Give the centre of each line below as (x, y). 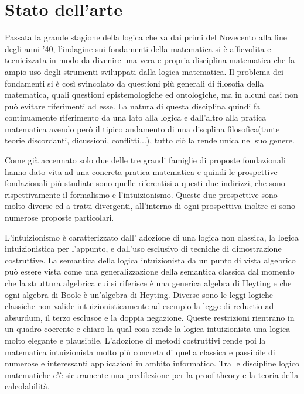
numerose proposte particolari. (59, 217)
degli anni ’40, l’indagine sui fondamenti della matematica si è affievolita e (138, 48)
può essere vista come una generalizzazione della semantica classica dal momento (150, 271)
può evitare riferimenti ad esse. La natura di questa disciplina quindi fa (133, 106)
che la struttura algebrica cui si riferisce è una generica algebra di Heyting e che (148, 283)
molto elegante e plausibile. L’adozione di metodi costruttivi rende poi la (135, 340)
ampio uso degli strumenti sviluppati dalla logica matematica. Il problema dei (144, 71)
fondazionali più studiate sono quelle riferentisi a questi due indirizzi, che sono (145, 183)
